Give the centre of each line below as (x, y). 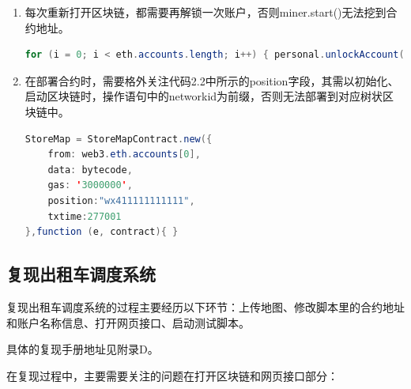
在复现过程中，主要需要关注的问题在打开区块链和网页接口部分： (172, 375)
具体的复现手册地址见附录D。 (83, 349)
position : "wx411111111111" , (121, 200)
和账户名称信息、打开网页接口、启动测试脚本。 (128, 322)
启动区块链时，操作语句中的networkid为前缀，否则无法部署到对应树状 (204, 96)
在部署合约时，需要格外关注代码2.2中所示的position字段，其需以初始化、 (212, 80)
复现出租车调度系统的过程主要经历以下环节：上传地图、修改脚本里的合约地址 (205, 306)
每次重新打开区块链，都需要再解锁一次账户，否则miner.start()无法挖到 (205, 12)
